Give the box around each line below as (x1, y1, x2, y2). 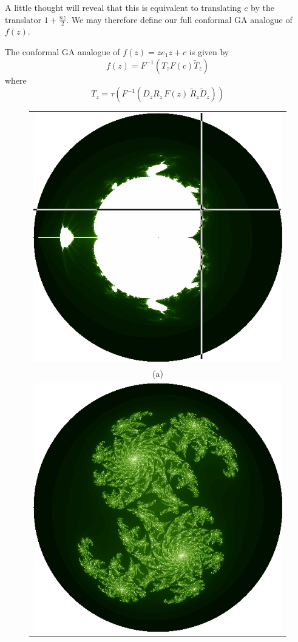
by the (251, 1, 274, 13)
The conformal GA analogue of (5, 46, 120, 58)
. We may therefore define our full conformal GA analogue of (66, 13, 293, 25)
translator (5, 13, 42, 25)
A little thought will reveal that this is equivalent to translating (5, 1, 242, 13)
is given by (189, 46, 229, 58)
